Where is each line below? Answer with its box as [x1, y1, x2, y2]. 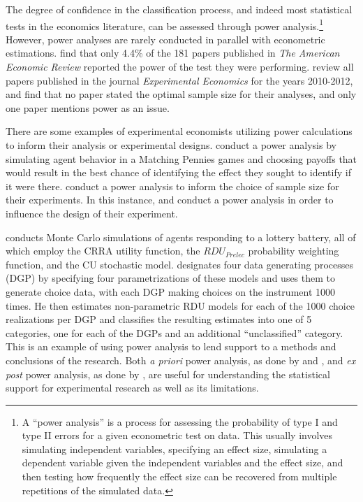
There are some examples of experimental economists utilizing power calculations [6, 124, 353, 138]
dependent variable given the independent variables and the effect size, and [22, 455, 343, 470]
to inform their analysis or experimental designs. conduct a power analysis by [6, 138, 336, 152]
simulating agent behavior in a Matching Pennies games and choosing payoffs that [6, 151, 357, 166]
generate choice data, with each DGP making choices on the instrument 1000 [6, 284, 336, 299]
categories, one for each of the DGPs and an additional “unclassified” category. [6, 325, 343, 340]
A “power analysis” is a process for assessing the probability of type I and [22, 414, 338, 429]
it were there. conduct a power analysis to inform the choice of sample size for [6, 178, 339, 193]
